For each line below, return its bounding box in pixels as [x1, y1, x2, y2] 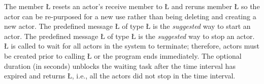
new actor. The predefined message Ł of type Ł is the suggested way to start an [4, 21, 251, 31]
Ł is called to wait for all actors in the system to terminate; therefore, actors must [4, 40, 259, 51]
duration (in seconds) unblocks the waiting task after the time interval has [4, 60, 236, 71]
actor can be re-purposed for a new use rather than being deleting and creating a [4, 11, 256, 21]
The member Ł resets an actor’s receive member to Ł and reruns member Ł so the [4, 1, 260, 11]
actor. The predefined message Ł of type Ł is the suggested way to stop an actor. [4, 30, 255, 41]
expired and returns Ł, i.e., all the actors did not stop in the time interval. [4, 70, 236, 81]
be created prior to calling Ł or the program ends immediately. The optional [4, 50, 242, 61]
